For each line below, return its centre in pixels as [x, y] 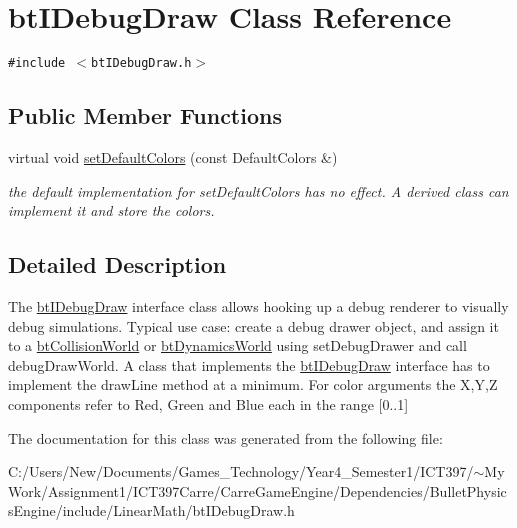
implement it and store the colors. [111, 210]
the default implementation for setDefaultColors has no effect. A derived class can [258, 190]
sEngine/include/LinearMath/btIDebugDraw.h [151, 510]
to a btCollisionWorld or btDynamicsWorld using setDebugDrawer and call [237, 345]
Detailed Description [117, 264]
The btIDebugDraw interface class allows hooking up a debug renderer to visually [258, 305]
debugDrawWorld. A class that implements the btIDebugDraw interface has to [249, 364]
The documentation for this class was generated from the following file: [225, 437]
